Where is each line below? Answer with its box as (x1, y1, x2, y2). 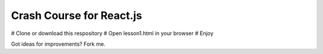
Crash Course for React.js (11, 9, 142, 22)
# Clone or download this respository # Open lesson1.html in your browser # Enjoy (11, 30, 214, 37)
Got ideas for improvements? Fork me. (11, 40, 106, 47)
